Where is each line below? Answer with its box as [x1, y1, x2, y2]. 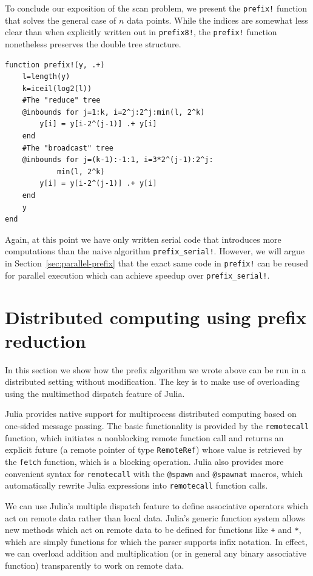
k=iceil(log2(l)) [22, 84, 92, 93]
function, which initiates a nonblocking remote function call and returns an [5, 431, 284, 444]
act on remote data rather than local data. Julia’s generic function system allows [5, 511, 305, 524]
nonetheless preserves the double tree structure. [5, 37, 181, 50]
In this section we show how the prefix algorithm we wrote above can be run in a [5, 363, 306, 376]
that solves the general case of [5, 13, 116, 26]
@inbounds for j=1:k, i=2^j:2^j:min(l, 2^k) [22, 107, 205, 117]
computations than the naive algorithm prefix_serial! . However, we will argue [5, 245, 305, 257]
